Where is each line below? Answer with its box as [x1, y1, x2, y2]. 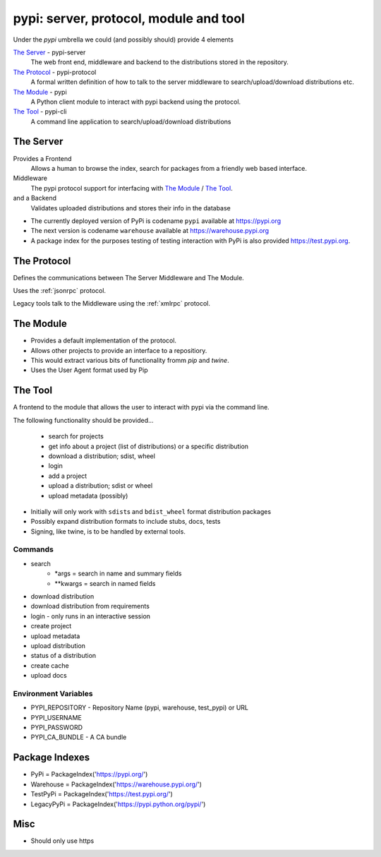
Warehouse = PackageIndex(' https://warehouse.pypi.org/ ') [30, 780, 202, 789]
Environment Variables [13, 688, 93, 698]
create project [30, 622, 72, 630]
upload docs [30, 671, 67, 680]
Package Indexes [13, 752, 90, 764]
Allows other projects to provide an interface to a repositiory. [30, 346, 207, 354]
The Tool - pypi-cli [13, 107, 67, 116]
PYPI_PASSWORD [30, 724, 83, 732]
